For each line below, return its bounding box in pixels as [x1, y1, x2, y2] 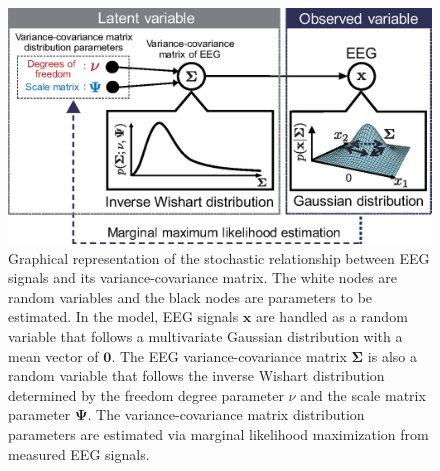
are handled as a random [255, 306, 408, 327]
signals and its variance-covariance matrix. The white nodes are [8, 267, 397, 288]
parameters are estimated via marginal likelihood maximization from [8, 423, 429, 444]
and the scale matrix [300, 384, 426, 405]
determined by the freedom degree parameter [8, 384, 284, 405]
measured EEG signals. [8, 443, 150, 464]
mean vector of [8, 345, 99, 366]
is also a [367, 345, 417, 366]
